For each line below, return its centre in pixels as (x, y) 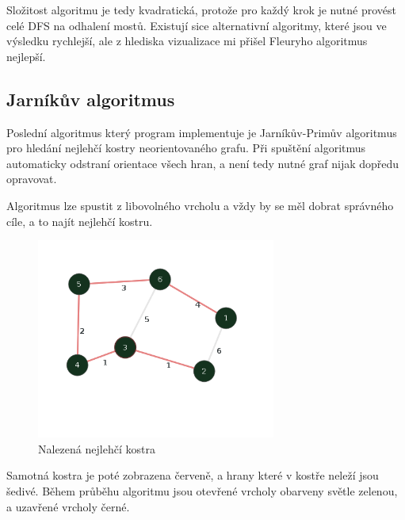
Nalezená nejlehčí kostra (97, 448)
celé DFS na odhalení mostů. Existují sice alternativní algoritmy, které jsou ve (197, 25)
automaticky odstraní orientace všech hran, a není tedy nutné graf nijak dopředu (203, 163)
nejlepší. (26, 56)
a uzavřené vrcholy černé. (68, 506)
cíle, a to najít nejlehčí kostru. (80, 221)
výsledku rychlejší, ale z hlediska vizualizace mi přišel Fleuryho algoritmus (187, 41)
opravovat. (32, 179)
